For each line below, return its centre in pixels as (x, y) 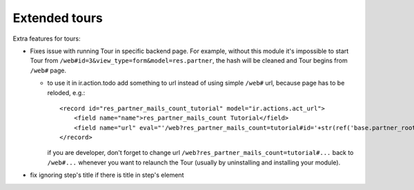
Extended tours (58, 18)
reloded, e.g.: (66, 92)
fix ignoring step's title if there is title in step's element (107, 175)
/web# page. (48, 70)
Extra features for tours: (47, 39)
